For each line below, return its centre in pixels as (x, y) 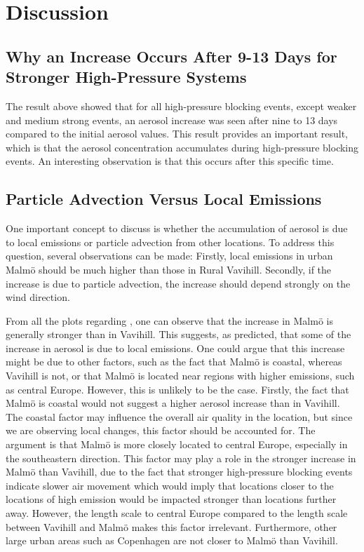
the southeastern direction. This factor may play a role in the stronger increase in (181, 458)
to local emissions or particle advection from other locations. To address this (170, 242)
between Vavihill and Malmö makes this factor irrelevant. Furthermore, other (171, 526)
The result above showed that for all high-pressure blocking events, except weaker (181, 106)
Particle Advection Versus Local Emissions (164, 199)
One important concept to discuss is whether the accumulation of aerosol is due (177, 228)
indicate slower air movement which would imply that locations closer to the (170, 485)
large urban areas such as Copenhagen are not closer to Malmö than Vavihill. (172, 540)
